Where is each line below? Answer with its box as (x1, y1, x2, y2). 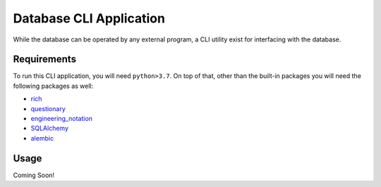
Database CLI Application (13, 11, 166, 26)
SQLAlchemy (30, 124, 69, 133)
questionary (30, 104, 66, 112)
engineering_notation (30, 115, 93, 123)
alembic (30, 134, 54, 142)
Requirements (13, 53, 77, 65)
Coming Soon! (13, 171, 55, 179)
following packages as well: (13, 82, 94, 90)
